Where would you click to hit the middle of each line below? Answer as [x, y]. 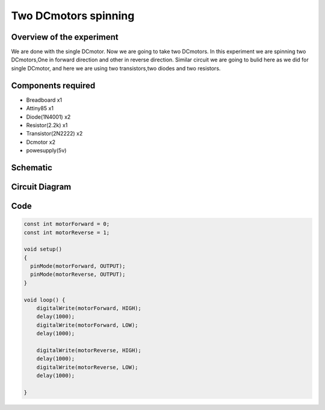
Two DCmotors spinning [73, 16]
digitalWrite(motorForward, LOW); [87, 325]
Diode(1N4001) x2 [48, 117]
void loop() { [45, 300]
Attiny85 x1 [40, 108]
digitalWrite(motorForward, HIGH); [89, 308]
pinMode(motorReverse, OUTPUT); [78, 275]
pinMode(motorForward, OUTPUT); [78, 266]
